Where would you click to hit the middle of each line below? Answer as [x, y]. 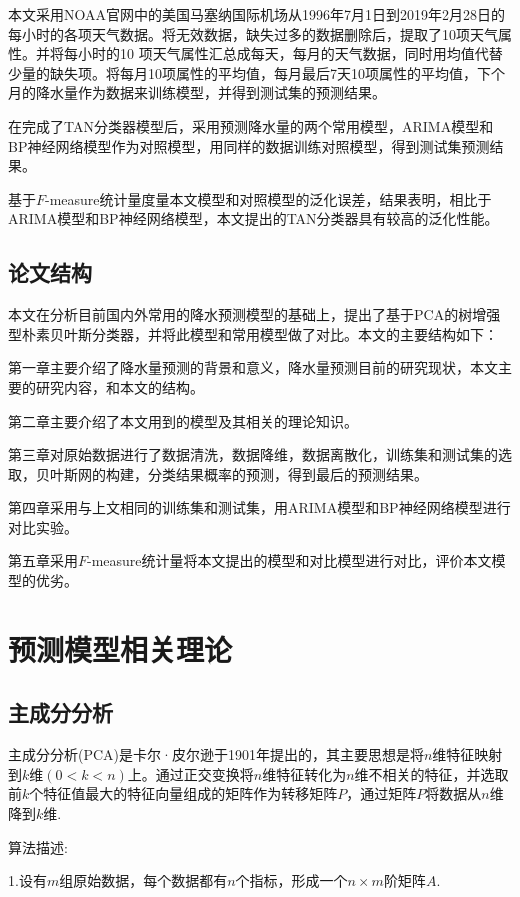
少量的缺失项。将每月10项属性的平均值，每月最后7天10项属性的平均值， [242, 72]
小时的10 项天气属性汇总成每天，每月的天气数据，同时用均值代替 [290, 53]
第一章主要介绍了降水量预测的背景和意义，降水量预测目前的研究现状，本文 [253, 367]
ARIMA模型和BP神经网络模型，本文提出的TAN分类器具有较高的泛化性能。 [253, 218]
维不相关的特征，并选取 [431, 773]
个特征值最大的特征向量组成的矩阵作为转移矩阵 [183, 793]
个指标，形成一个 [291, 880]
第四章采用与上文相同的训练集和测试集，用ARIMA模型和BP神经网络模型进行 [259, 507]
